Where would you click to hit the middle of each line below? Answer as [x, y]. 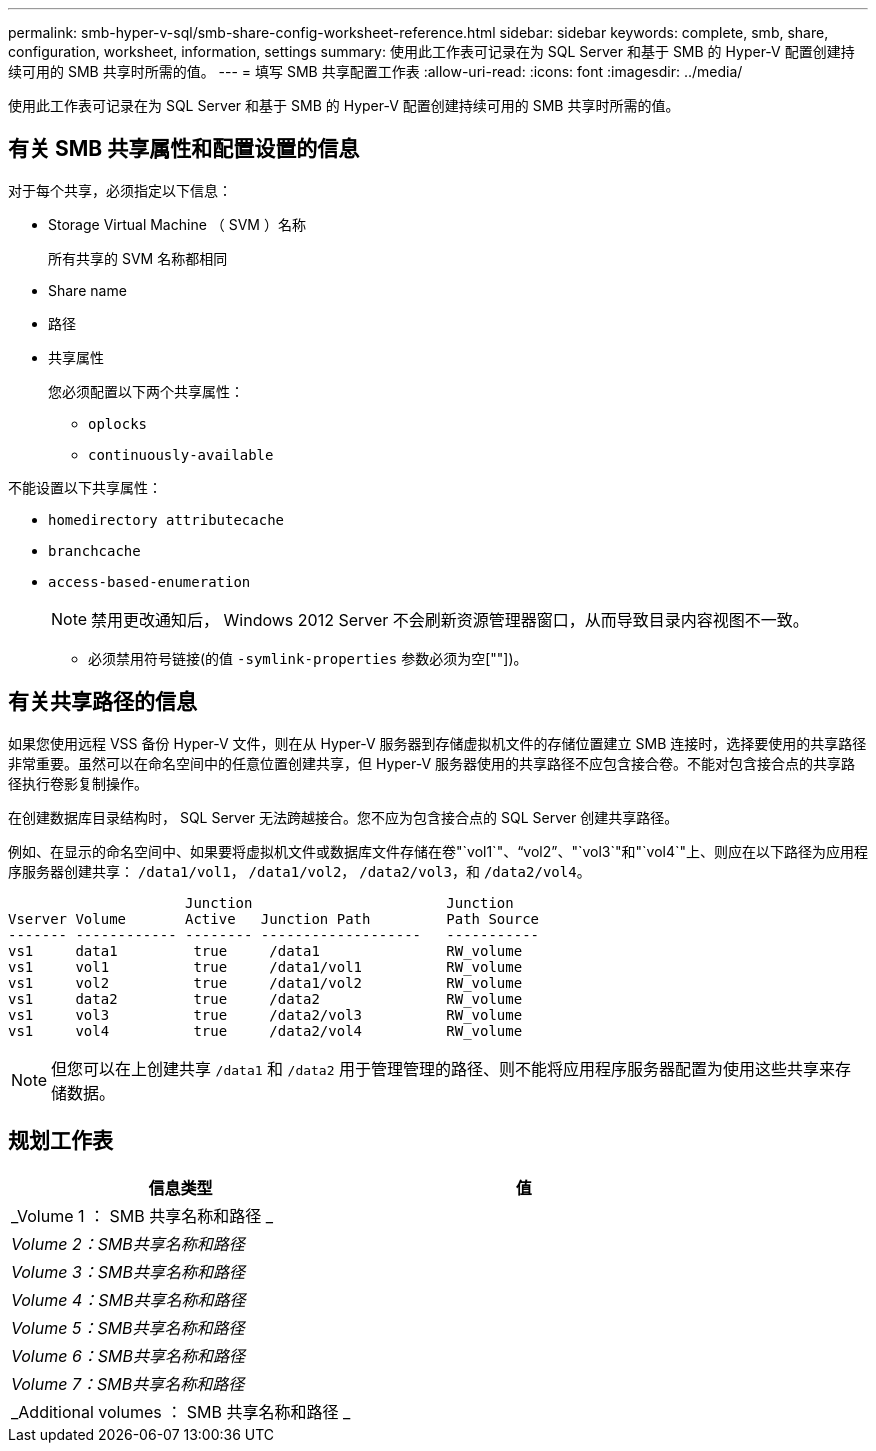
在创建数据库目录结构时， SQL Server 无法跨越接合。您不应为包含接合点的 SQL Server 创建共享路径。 [343, 817]
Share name [87, 290]
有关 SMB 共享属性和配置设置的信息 [184, 149]
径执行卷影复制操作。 [78, 783]
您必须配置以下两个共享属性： [146, 391]
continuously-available [181, 454]
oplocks [118, 423]
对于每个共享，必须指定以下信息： [120, 190]
